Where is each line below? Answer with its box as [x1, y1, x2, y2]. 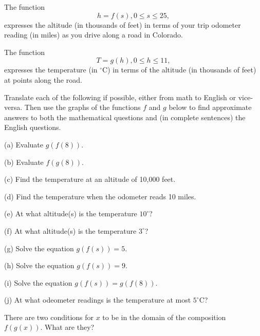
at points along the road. [4, 74, 82, 85]
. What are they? [40, 322, 95, 332]
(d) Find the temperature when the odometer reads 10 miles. [4, 191, 196, 201]
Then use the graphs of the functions [24, 102, 141, 113]
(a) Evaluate [4, 139, 44, 150]
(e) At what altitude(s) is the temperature [4, 208, 137, 219]
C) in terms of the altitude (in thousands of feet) [102, 64, 256, 75]
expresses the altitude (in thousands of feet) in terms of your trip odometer [4, 19, 241, 30]
